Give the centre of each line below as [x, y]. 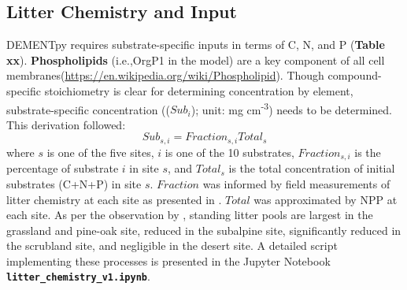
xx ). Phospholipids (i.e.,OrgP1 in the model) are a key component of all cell [196, 59]
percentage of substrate [63, 168]
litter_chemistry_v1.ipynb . [78, 276]
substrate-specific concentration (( [88, 109]
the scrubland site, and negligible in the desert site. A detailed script [172, 245]
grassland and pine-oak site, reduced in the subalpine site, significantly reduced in [204, 230]
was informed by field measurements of [296, 183]
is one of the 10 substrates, [229, 152]
